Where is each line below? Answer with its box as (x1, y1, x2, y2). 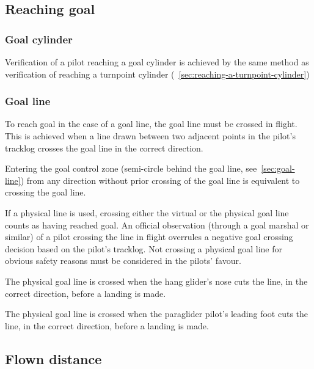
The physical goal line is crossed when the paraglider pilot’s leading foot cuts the (5, 307, 309, 320)
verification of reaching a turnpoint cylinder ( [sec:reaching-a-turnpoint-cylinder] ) (5, 67, 310, 80)
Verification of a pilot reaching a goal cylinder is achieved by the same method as (5, 56, 309, 68)
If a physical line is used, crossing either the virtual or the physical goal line (5, 206, 289, 219)
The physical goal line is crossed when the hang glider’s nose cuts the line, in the (5, 274, 308, 287)
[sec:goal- (261, 162, 295, 175)
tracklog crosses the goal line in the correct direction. (5, 141, 203, 154)
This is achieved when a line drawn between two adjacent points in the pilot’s (5, 130, 296, 142)
